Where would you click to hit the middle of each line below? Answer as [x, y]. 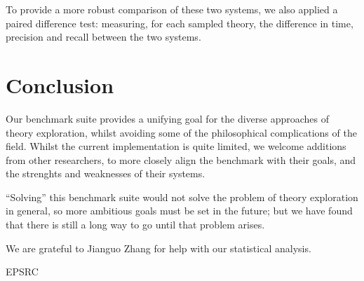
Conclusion [60, 84]
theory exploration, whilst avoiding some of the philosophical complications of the [181, 132]
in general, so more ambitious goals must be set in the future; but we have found [179, 211]
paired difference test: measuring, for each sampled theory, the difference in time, [180, 23]
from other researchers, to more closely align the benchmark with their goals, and [181, 159]
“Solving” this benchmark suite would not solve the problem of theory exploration [182, 197]
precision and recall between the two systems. [103, 37]
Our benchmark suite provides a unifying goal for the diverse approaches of [168, 118]
